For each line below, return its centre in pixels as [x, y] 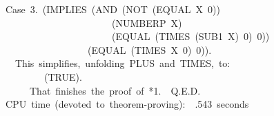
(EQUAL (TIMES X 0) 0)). [149, 49]
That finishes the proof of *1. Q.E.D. [115, 90]
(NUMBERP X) [147, 22]
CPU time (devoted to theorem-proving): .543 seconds [127, 104]
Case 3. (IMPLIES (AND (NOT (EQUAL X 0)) [113, 9]
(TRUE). [63, 76]
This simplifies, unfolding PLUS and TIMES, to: [123, 63]
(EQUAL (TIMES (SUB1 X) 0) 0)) [190, 36]
